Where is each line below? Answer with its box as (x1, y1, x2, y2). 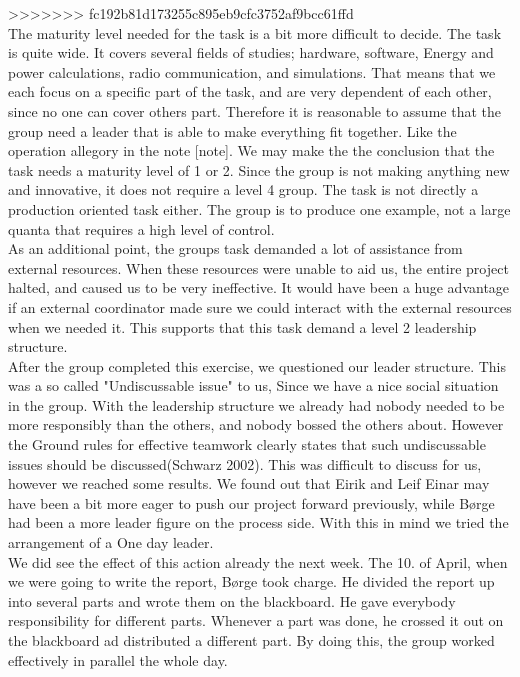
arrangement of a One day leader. (8, 532, 214, 553)
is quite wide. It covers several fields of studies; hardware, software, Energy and (8, 42, 494, 63)
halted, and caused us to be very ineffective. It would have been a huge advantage (8, 277, 510, 298)
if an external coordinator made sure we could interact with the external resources (8, 296, 512, 317)
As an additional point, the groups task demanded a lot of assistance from (8, 238, 463, 259)
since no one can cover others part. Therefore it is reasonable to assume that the (8, 100, 501, 121)
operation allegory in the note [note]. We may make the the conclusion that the (8, 140, 495, 161)
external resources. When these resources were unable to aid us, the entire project (8, 257, 509, 278)
